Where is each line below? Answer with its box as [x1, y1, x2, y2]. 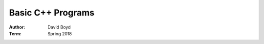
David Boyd [47, 24, 71, 30]
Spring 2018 [47, 30, 72, 36]
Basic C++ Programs [9, 7, 95, 18]
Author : [9, 24, 25, 30]
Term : [9, 30, 22, 36]
